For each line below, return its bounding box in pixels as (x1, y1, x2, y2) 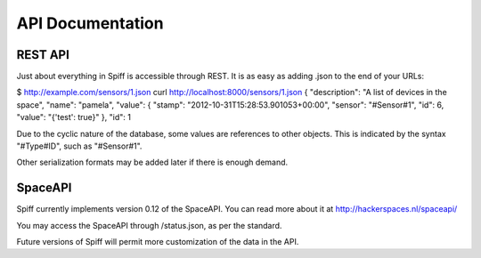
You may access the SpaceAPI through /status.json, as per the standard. (16, 220, 282, 230)
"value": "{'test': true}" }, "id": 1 (16, 112, 131, 123)
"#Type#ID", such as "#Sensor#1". (16, 141, 143, 151)
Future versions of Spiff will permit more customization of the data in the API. (16, 237, 299, 247)
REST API (16, 47, 70, 62)
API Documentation (16, 13, 164, 33)
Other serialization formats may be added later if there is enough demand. (16, 157, 289, 168)
